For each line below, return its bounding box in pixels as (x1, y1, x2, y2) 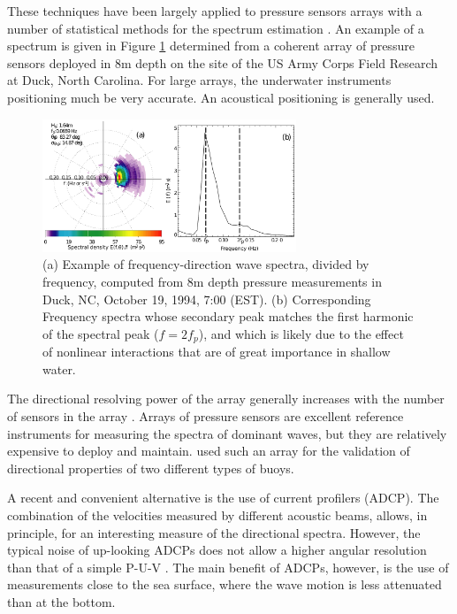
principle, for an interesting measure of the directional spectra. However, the (7, 523, 421, 541)
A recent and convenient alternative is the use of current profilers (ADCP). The (7, 488, 439, 507)
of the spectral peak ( (42, 324, 159, 342)
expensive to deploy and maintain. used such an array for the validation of (7, 441, 410, 460)
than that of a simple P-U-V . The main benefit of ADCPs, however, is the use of (7, 557, 449, 576)
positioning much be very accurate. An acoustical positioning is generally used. (7, 88, 435, 106)
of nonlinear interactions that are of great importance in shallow (42, 342, 391, 361)
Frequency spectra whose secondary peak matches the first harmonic (42, 307, 414, 326)
